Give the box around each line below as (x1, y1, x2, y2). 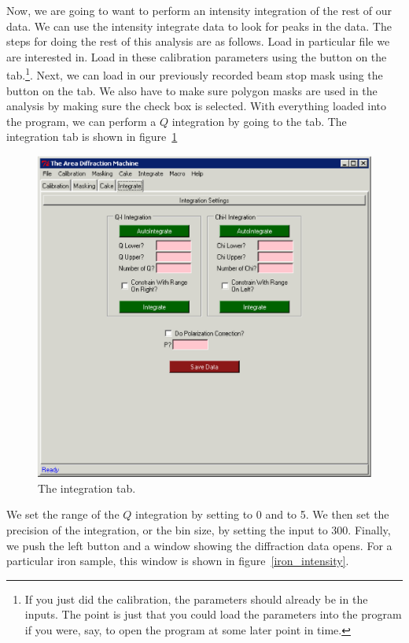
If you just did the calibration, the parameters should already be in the (24, 590, 368, 607)
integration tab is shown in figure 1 (6, 128, 178, 145)
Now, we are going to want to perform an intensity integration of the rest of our (6, 2, 392, 18)
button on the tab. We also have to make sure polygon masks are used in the (6, 82, 378, 98)
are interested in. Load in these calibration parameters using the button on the (6, 48, 387, 65)
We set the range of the (6, 506, 120, 523)
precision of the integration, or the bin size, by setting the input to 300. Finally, (6, 522, 391, 538)
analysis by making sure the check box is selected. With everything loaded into (6, 98, 387, 114)
